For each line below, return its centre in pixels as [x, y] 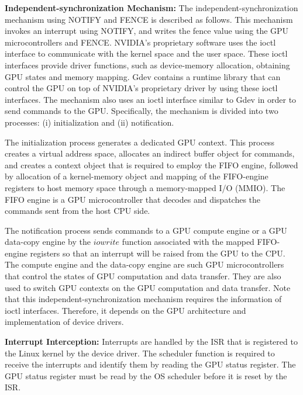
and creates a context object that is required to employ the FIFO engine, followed [151, 164]
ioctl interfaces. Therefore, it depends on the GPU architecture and [125, 310]
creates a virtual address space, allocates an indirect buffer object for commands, [150, 153]
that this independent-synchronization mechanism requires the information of [143, 299]
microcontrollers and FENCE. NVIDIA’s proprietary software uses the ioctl [140, 42]
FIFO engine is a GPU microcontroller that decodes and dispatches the [133, 199]
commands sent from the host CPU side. [78, 211]
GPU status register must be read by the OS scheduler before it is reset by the [146, 375]
